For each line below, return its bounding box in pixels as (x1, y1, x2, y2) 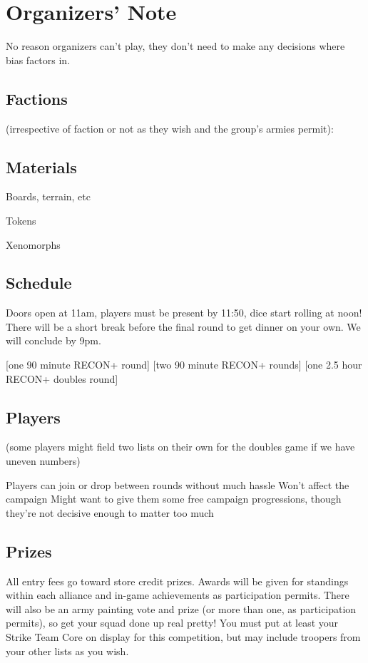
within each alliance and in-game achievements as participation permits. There (6, 587, 349, 602)
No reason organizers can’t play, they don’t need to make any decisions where (6, 38, 345, 53)
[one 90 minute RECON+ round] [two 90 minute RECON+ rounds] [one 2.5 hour (6, 357, 362, 372)
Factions (6, 87, 68, 109)
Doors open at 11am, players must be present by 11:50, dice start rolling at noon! (6, 305, 362, 320)
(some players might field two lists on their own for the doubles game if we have (6, 439, 355, 454)
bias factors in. (6, 52, 71, 67)
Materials (6, 155, 77, 178)
